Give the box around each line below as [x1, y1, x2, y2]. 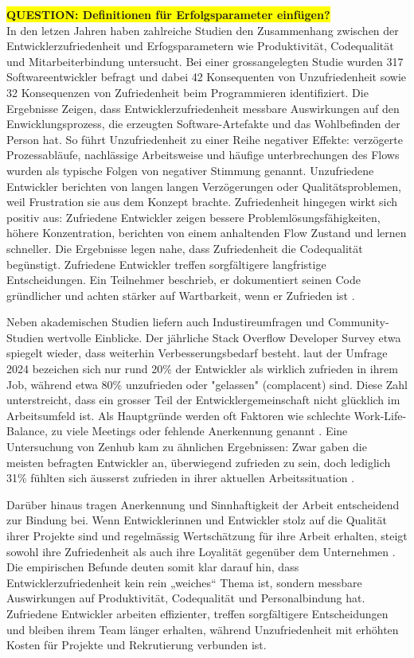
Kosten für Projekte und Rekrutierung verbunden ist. [6, 637, 267, 653]
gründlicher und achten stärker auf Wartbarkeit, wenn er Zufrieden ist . [6, 286, 355, 303]
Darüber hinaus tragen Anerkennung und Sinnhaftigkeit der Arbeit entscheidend [6, 496, 400, 512]
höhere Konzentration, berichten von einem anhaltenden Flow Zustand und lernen [6, 224, 407, 241]
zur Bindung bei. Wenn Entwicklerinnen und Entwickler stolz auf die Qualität [6, 512, 388, 528]
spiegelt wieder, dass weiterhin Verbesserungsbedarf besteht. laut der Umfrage [6, 345, 388, 361]
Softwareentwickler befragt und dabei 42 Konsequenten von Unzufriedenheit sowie [6, 68, 406, 85]
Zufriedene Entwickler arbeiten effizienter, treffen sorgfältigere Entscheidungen [6, 605, 389, 621]
